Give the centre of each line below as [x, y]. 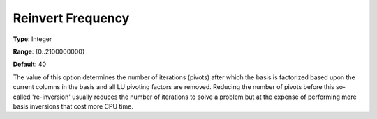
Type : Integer [32, 39]
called [22, 97]
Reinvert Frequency [71, 18]
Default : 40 [30, 64]
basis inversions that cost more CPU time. [73, 106]
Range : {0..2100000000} [49, 51]
